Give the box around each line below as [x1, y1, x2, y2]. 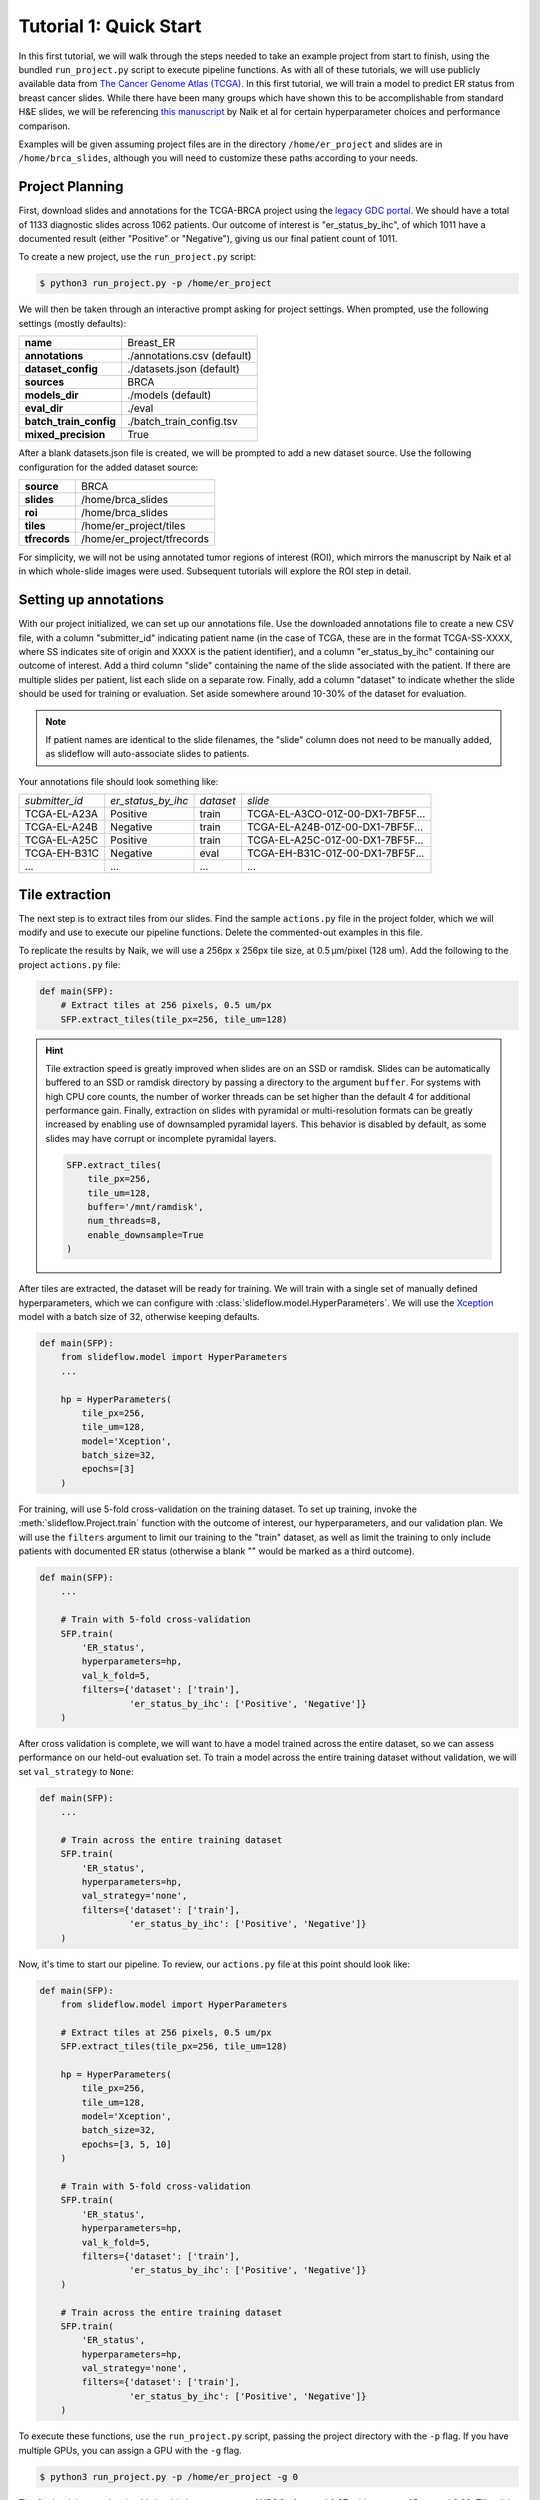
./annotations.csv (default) [126, 349, 252, 363]
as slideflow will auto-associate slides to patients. [45, 748, 250, 760]
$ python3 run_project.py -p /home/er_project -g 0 [39, 2471, 299, 2482]
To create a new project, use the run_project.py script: [18, 251, 257, 263]
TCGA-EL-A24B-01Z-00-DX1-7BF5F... [246, 820, 424, 834]
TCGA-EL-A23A [24, 807, 99, 821]
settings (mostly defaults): [18, 317, 127, 329]
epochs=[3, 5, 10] [81, 2138, 172, 2150]
